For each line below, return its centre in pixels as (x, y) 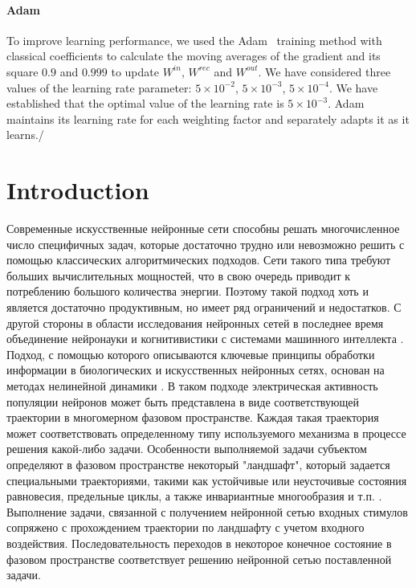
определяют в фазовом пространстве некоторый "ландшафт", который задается (198, 464)
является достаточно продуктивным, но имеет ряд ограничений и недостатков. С (204, 307)
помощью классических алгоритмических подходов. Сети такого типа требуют (199, 260)
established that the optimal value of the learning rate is (145, 103)
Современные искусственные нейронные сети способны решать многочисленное (203, 229)
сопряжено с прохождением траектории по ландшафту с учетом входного (186, 527)
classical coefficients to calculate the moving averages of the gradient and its (194, 56)
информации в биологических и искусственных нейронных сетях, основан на (196, 370)
